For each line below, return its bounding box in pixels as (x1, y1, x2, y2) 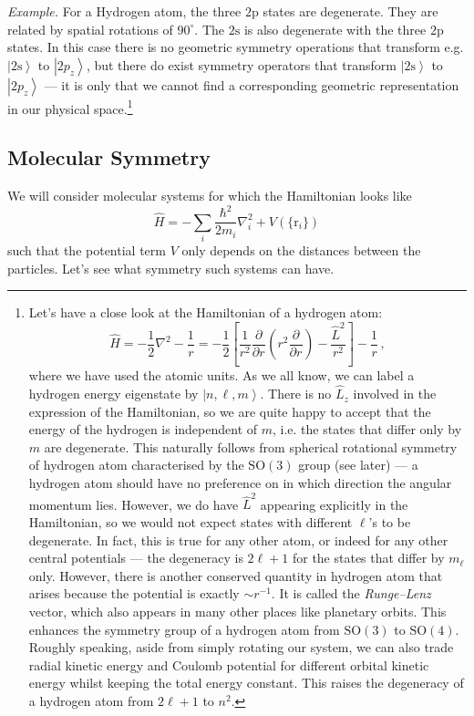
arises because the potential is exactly (28, 584, 240, 603)
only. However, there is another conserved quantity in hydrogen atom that (28, 566, 443, 585)
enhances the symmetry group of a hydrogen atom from (28, 619, 340, 638)
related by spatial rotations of (7, 19, 173, 38)
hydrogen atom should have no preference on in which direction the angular (28, 473, 452, 493)
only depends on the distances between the (181, 241, 421, 260)
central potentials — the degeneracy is (28, 548, 243, 567)
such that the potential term (7, 241, 166, 260)
